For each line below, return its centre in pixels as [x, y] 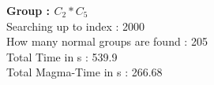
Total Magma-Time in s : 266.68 [84, 72]
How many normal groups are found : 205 [107, 41]
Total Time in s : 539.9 [62, 56]
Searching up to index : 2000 [76, 26]
